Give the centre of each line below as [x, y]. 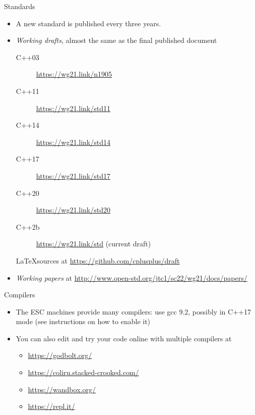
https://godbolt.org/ [60, 355]
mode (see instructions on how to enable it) [83, 321]
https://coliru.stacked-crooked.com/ [83, 372]
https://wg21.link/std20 [73, 210]
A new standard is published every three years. [88, 23]
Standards [20, 6]
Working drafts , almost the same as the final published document [116, 40]
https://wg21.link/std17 [73, 175]
